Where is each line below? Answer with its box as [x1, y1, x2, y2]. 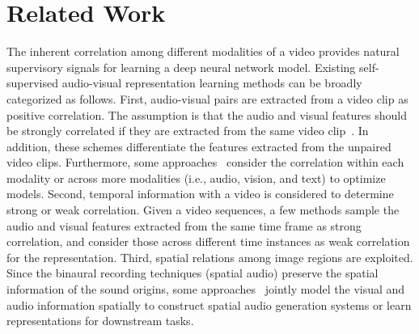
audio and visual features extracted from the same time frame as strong [6, 217, 362, 234]
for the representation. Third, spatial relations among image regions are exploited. [6, 248, 413, 265]
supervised [6, 74, 58, 91]
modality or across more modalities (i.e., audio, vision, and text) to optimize [6, 169, 386, 186]
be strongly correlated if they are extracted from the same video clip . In [6, 122, 369, 139]
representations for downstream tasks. [6, 312, 194, 329]
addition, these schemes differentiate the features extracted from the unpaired [6, 137, 391, 154]
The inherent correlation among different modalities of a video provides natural [6, 43, 400, 60]
